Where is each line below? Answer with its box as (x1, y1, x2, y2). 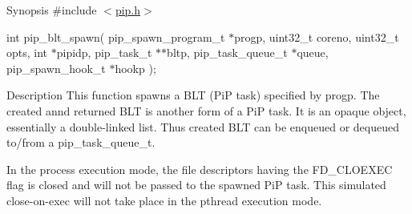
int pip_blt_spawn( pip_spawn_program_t (6, 28, 225, 45)
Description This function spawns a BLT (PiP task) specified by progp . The (6, 87, 380, 103)
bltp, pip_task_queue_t (167, 44, 288, 61)
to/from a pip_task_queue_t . (6, 134, 156, 151)
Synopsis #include (6, 2, 97, 18)
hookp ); (115, 59, 156, 76)
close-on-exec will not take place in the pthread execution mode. (6, 192, 322, 208)
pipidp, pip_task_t (56, 44, 152, 61)
